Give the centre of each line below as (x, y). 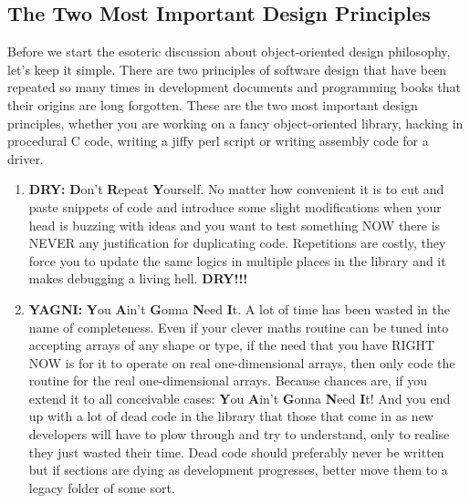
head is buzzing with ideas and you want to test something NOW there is (235, 225)
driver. (26, 158)
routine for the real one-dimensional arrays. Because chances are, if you (228, 380)
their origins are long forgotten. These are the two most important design (213, 104)
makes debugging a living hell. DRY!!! (138, 278)
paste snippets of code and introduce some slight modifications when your (235, 206)
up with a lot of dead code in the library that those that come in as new (231, 416)
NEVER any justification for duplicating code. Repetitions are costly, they (237, 243)
